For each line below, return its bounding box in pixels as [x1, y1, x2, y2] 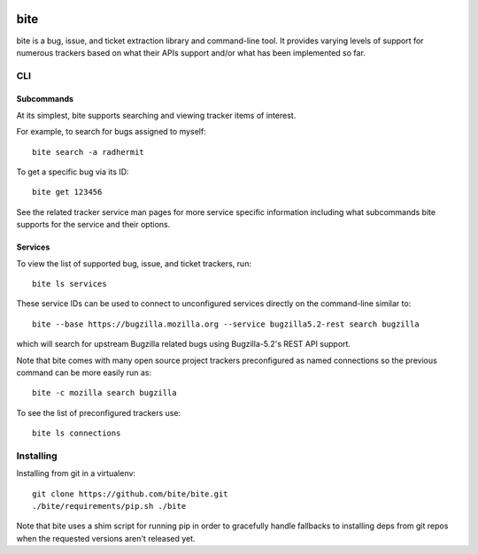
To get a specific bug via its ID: [16, 166, 129, 177]
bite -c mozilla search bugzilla [32, 388, 177, 398]
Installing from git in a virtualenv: [16, 468, 136, 479]
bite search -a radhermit [32, 147, 145, 157]
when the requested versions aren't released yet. [16, 533, 196, 543]
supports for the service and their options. [16, 219, 171, 230]
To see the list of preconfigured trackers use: [16, 407, 181, 418]
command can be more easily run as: [16, 367, 152, 378]
